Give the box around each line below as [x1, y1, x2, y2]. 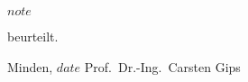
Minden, [7, 57, 53, 76]
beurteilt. [7, 27, 59, 45]
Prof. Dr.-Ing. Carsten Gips [84, 57, 241, 76]
